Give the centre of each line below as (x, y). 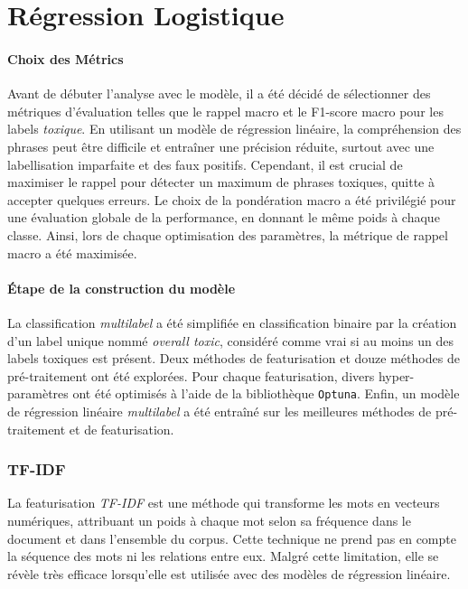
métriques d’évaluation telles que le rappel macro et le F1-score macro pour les (225, 111)
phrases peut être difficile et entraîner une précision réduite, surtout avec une (221, 146)
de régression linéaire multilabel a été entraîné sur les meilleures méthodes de (220, 411)
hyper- (396, 375)
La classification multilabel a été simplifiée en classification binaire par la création (232, 322)
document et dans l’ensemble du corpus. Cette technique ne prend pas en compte (232, 538)
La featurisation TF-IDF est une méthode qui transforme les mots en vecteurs (224, 503)
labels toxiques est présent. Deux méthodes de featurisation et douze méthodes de (234, 358)
